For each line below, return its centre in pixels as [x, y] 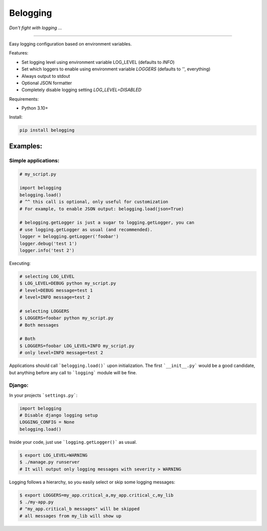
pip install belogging [47, 130]
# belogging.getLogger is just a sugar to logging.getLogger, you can [107, 223]
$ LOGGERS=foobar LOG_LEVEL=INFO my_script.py [77, 346]
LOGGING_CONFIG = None [47, 422]
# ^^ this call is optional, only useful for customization [94, 202]
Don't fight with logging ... [36, 28]
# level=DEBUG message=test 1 [56, 290]
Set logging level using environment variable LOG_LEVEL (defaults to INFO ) [98, 62]
